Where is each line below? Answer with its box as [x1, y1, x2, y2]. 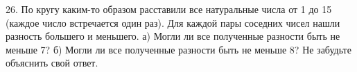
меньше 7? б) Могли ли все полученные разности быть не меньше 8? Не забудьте [6, 42, 351, 56]
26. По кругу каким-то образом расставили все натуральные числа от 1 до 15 [6, 2, 332, 16]
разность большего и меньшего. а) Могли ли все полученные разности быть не [6, 29, 340, 43]
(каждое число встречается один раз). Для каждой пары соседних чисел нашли [6, 15, 340, 29]
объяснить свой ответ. [6, 56, 98, 70]
